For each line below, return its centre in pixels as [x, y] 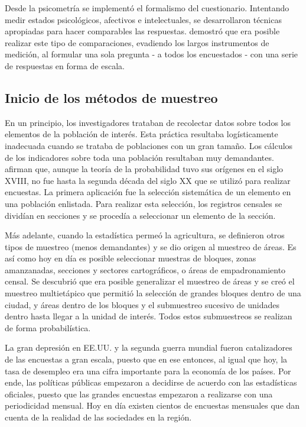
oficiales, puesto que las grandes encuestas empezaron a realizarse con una [139, 394]
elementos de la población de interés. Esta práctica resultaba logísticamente [141, 134]
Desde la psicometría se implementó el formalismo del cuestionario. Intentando [147, 8]
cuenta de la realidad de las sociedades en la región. [98, 417]
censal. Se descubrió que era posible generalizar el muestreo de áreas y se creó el [150, 281]
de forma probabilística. [48, 327]
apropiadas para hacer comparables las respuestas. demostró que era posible [142, 31]
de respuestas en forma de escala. [65, 65]
